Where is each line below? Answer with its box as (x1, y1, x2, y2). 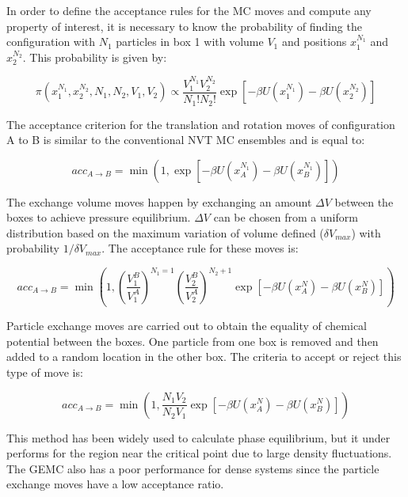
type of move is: (6, 363, 83, 380)
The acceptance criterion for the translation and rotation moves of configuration (6, 116, 395, 132)
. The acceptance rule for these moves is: (101, 240, 299, 256)
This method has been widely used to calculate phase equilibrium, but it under (6, 429, 391, 446)
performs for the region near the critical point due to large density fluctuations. (6, 445, 392, 461)
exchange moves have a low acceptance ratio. (6, 476, 224, 492)
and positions (281, 33, 347, 50)
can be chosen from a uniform (213, 209, 358, 226)
